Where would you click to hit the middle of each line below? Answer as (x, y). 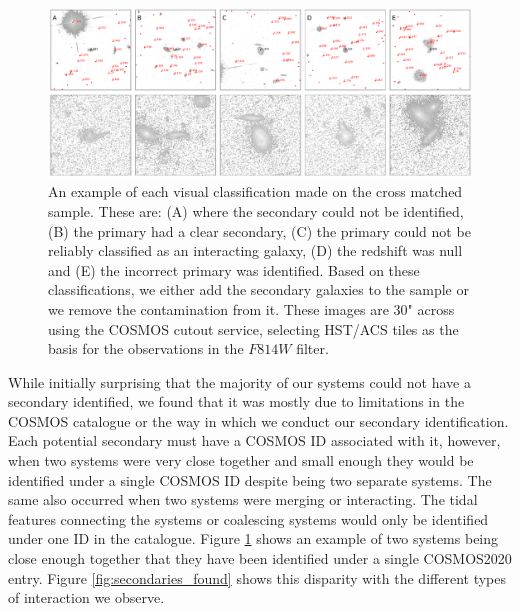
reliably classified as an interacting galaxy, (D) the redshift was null (255, 250)
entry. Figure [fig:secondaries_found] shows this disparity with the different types (257, 577)
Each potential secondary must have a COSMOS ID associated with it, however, (254, 440)
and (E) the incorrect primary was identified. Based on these (234, 269)
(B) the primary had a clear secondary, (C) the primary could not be (259, 230)
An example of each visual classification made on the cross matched (255, 191)
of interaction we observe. (86, 597)
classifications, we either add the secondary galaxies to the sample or (258, 289)
